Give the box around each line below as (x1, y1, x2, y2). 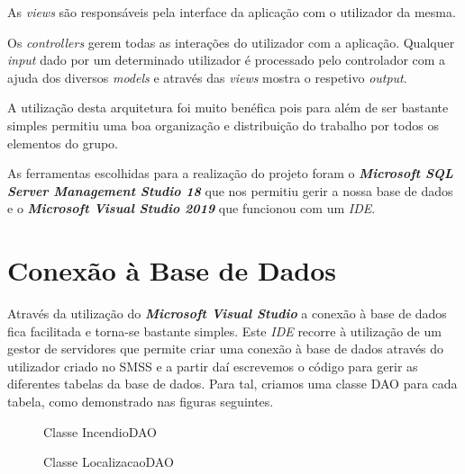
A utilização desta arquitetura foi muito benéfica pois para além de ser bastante (7, 98, 449, 117)
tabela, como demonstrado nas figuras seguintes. (7, 392, 274, 411)
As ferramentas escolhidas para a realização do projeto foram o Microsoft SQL (7, 164, 453, 183)
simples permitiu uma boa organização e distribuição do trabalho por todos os (7, 115, 439, 134)
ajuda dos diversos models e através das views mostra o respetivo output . (7, 67, 407, 86)
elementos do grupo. (7, 133, 119, 152)
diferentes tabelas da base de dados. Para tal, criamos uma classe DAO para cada (7, 374, 458, 393)
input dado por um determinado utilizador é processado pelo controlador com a (7, 50, 446, 69)
